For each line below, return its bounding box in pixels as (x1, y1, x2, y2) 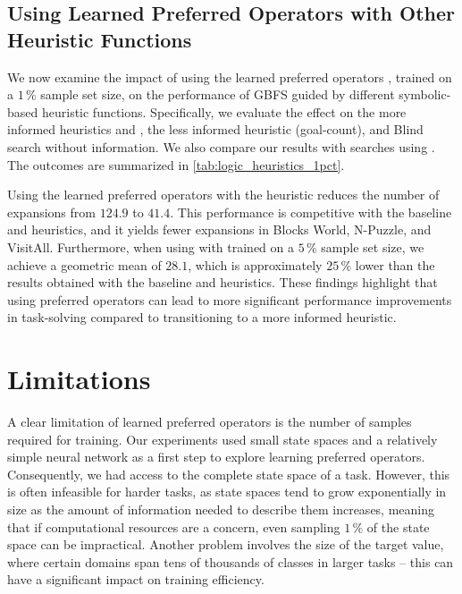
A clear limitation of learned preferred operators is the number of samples (7, 412, 412, 431)
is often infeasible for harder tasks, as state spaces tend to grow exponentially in (7, 482, 447, 501)
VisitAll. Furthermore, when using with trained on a (7, 237, 294, 256)
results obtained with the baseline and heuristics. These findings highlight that (7, 273, 438, 292)
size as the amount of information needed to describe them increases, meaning (7, 500, 435, 518)
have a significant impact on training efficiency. (7, 570, 265, 589)
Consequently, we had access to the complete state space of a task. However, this (7, 464, 450, 483)
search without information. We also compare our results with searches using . (7, 137, 435, 156)
